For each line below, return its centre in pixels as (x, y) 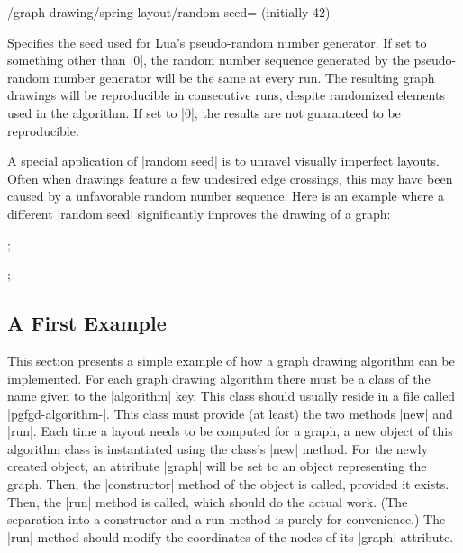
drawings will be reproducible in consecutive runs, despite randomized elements (226, 95)
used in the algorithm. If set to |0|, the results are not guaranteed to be (204, 112)
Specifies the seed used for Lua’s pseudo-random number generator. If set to (217, 42)
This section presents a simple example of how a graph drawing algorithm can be (231, 360)
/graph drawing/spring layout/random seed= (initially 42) (169, 12)
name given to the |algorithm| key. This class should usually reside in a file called (231, 396)
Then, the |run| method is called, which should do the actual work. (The (208, 501)
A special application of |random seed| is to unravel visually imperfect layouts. (224, 161)
